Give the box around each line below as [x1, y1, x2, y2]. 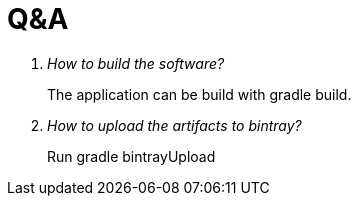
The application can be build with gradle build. [47, 85, 352, 103]
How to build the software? [47, 54, 225, 72]
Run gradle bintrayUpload [47, 147, 216, 165]
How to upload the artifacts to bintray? [47, 116, 302, 134]
